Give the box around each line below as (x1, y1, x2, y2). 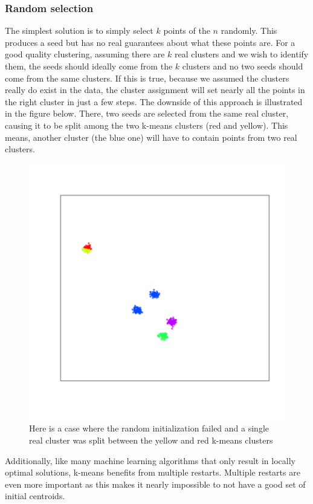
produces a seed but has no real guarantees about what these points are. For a (5, 36, 295, 48)
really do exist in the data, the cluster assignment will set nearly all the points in (5, 83, 305, 96)
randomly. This (221, 24, 277, 37)
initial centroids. (5, 489, 65, 502)
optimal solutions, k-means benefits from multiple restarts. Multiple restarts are (5, 466, 300, 479)
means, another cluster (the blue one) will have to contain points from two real (5, 131, 297, 143)
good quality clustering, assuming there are (5, 48, 165, 60)
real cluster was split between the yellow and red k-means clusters (29, 433, 273, 446)
